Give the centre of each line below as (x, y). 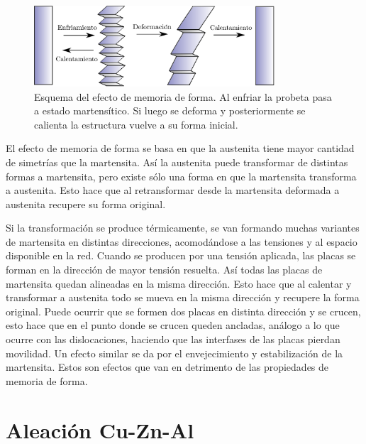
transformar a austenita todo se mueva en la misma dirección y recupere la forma (183, 297)
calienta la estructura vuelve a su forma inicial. (136, 124)
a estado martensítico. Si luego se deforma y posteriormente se (170, 110)
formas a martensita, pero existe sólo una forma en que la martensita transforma (181, 176)
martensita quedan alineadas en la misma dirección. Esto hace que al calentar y (179, 283)
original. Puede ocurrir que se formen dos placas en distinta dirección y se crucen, (183, 311)
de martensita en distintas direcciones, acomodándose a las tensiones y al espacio (182, 241)
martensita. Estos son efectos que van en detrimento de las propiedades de (167, 367)
